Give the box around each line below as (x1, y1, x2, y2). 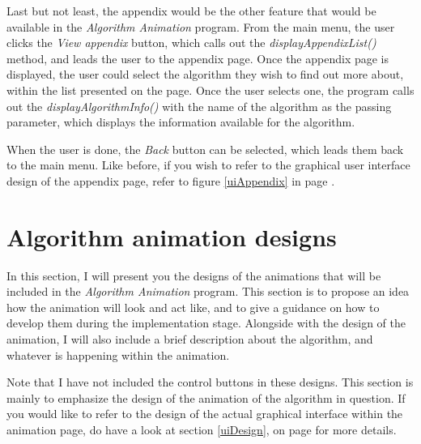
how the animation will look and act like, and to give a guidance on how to (6, 298, 380, 315)
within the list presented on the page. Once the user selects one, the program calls (6, 81, 415, 98)
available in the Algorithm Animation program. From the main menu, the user (6, 18, 395, 35)
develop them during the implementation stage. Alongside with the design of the (6, 314, 406, 331)
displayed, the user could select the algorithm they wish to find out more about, (6, 66, 404, 83)
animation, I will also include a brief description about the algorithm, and (6, 331, 373, 348)
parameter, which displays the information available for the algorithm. (6, 113, 355, 130)
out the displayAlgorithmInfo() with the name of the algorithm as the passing (6, 97, 392, 114)
